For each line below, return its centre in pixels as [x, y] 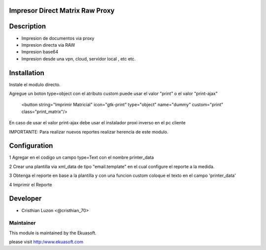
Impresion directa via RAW [48, 45]
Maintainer [22, 223]
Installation [27, 73]
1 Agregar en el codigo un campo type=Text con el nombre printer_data [82, 158]
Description [28, 26]
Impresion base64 [40, 52]
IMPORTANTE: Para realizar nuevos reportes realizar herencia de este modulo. [89, 132]
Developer [25, 199]
